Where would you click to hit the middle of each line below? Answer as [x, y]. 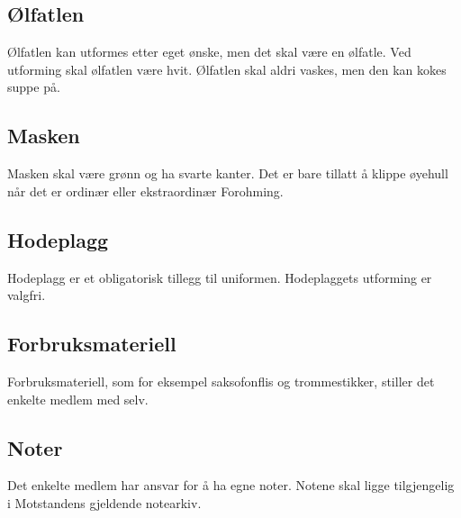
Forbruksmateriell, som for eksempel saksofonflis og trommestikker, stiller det [221, 381]
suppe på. [34, 87]
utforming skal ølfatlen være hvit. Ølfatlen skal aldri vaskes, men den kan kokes [227, 69]
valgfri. [27, 295]
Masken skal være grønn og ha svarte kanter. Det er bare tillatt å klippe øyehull [228, 173]
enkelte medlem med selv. [78, 399]
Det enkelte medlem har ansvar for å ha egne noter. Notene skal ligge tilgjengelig [231, 485]
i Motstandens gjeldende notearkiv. [104, 502]
